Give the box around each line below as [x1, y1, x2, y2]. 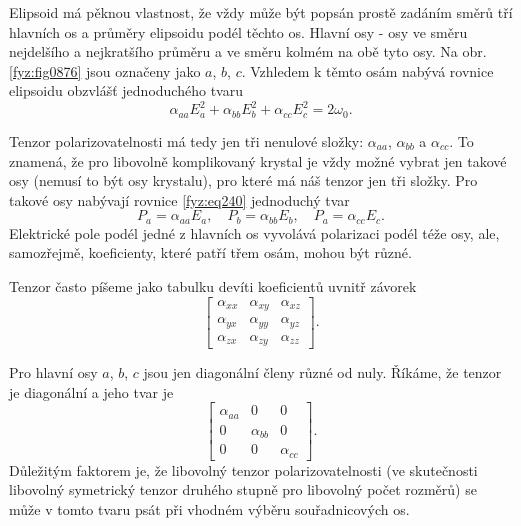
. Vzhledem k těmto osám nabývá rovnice [241, 60, 494, 81]
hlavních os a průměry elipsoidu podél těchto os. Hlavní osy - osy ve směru [9, 21, 468, 42]
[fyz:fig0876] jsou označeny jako [9, 60, 201, 81]
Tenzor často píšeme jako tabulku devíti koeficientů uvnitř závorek [9, 275, 417, 296]
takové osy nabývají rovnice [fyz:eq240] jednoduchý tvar [9, 189, 350, 210]
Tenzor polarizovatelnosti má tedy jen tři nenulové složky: [9, 130, 364, 151]
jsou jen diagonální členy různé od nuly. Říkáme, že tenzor [143, 362, 502, 382]
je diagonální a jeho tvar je [9, 381, 174, 402]
